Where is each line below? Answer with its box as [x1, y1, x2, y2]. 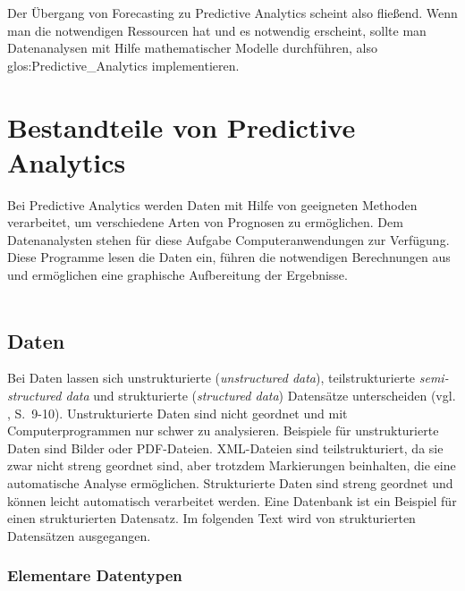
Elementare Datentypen [7, 564, 182, 587]
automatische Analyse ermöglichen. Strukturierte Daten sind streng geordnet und [7, 474, 453, 493]
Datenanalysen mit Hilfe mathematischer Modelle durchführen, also [7, 38, 377, 57]
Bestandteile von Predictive [7, 108, 356, 145]
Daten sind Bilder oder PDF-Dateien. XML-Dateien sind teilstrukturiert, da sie [7, 438, 444, 457]
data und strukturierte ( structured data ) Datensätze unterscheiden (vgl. [65, 386, 456, 405]
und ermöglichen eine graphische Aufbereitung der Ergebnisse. [7, 266, 348, 284]
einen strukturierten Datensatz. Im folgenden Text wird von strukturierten [7, 509, 416, 528]
